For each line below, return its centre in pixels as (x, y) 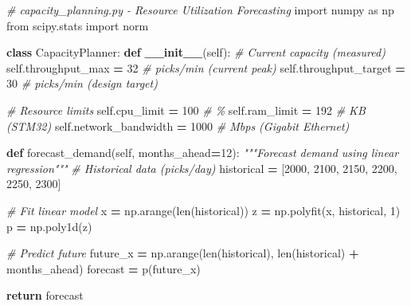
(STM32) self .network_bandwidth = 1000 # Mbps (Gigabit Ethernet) (178, 126)
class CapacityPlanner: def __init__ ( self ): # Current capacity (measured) (196, 52)
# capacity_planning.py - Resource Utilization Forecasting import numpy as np (200, 10)
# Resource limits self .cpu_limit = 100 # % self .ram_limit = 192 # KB (186, 110)
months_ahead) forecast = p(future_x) (104, 268)
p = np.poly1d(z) (49, 226)
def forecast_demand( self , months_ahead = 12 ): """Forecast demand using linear (203, 153)
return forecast (45, 295)
